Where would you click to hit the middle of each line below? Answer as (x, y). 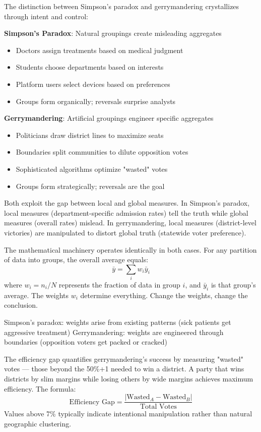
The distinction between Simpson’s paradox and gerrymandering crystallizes (122, 6)
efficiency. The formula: (40, 388)
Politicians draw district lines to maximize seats (90, 135)
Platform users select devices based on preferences (93, 84)
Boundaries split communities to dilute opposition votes (102, 152)
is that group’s (233, 285)
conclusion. (21, 305)
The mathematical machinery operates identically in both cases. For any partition (130, 249)
